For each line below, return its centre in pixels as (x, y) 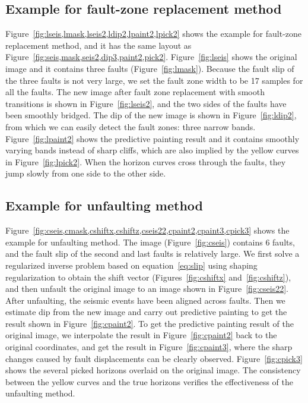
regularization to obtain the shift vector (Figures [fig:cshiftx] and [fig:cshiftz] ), (148, 277)
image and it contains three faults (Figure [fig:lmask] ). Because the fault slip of (150, 68)
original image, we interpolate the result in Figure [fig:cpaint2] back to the (141, 335)
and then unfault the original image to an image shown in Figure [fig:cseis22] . (147, 289)
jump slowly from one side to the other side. (86, 173)
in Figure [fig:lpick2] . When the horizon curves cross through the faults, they (146, 161)
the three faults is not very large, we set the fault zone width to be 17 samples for (154, 80)
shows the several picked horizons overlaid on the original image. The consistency (153, 370)
